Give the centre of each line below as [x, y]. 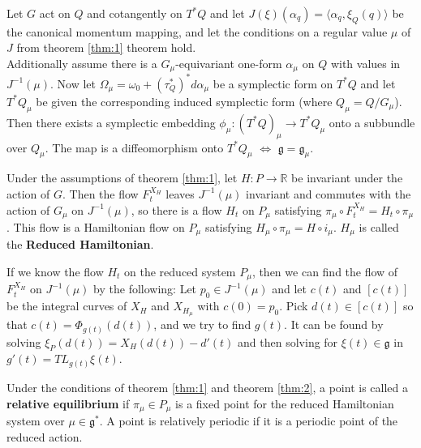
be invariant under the [347, 178]
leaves [180, 193]
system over [36, 420]
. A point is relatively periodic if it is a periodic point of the [249, 420]
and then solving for [288, 341]
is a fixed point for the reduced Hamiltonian [285, 403]
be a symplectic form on [273, 83]
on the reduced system [180, 272]
